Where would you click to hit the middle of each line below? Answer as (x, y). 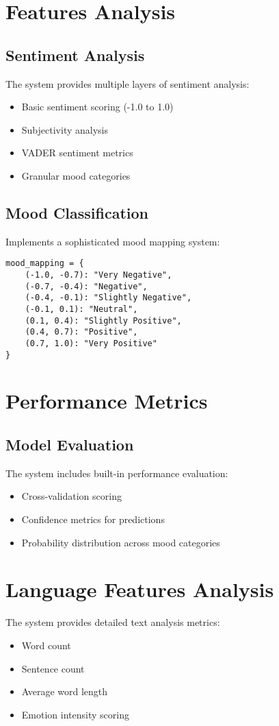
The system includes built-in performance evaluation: (117, 473)
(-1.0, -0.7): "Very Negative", (98, 275)
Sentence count (53, 668)
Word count (46, 645)
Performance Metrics (107, 401)
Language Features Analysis (140, 589)
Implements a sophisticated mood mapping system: (113, 241)
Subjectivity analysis (65, 129)
